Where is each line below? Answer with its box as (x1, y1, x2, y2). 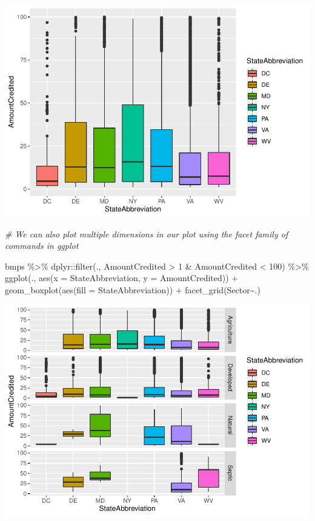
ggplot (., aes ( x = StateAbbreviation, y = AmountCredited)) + (5, 271, 239, 284)
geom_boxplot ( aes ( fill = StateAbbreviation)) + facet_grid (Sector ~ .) (5, 283, 260, 296)
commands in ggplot (5, 239, 79, 252)
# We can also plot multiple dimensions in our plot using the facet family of (5, 227, 288, 240)
